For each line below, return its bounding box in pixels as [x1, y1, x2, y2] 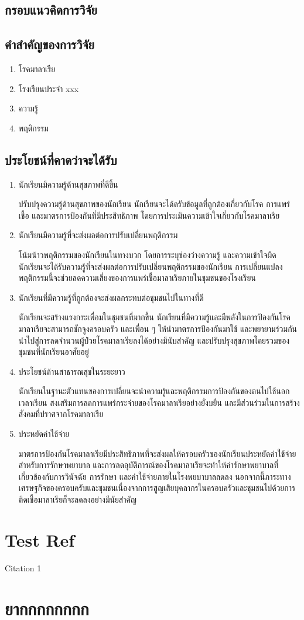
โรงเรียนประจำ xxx [18, 82, 79, 94]
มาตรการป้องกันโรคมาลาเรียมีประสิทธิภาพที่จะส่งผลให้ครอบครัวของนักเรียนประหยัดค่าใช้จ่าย [18, 447, 296, 459]
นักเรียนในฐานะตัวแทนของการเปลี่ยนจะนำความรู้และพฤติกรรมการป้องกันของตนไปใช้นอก [18, 385, 290, 397]
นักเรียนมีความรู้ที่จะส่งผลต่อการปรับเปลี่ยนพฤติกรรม [18, 229, 178, 241]
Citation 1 [5, 561, 42, 574]
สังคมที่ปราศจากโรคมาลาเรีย [18, 408, 104, 420]
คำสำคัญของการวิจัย [5, 35, 94, 53]
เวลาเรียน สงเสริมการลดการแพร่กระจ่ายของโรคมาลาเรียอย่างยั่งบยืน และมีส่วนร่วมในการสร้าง [18, 396, 300, 408]
